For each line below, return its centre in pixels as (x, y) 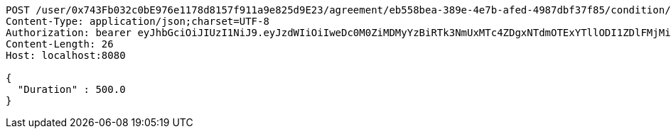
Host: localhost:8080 (66, 55)
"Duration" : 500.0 (71, 89)
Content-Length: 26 (60, 44)
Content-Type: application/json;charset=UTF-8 (138, 21)
